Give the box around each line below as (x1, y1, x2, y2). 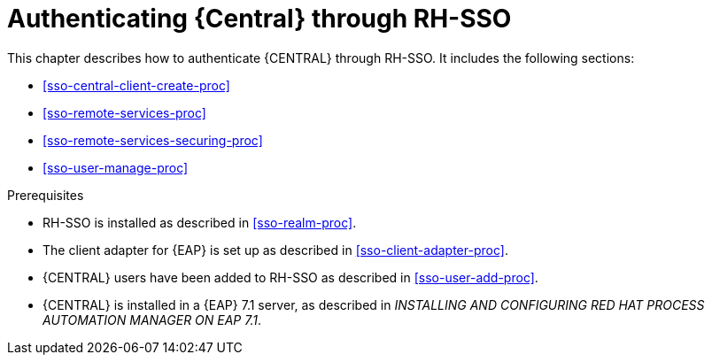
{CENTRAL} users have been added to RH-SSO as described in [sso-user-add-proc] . (43, 269, 538, 285)
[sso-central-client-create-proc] (43, 77, 230, 93)
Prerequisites (7, 187, 84, 203)
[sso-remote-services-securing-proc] (43, 132, 263, 148)
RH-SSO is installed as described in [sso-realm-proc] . (43, 214, 357, 230)
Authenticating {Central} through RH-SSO (7, 4, 512, 34)
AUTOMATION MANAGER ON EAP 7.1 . (43, 312, 261, 327)
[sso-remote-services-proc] (43, 104, 206, 120)
